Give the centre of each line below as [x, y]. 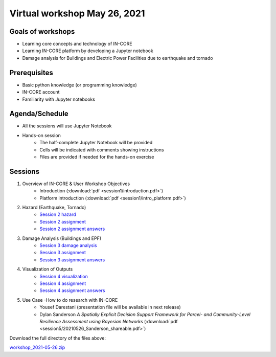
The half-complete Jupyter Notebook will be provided [96, 143]
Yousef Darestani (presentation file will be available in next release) [110, 307]
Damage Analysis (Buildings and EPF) [62, 238]
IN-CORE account [41, 92]
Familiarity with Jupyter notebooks [59, 99]
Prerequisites [31, 72]
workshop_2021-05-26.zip [37, 347]
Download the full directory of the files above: [57, 338]
